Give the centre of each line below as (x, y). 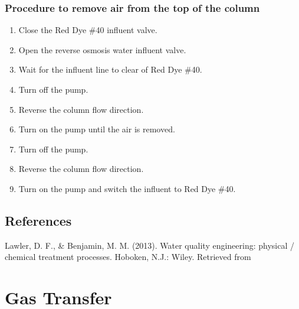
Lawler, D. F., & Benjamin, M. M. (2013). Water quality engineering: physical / (150, 245)
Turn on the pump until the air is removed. (97, 129)
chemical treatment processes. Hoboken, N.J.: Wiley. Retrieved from (128, 257)
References (38, 220)
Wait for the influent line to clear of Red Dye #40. (110, 69)
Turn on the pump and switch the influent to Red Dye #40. (127, 188)
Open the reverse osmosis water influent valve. (102, 49)
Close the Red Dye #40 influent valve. (88, 30)
